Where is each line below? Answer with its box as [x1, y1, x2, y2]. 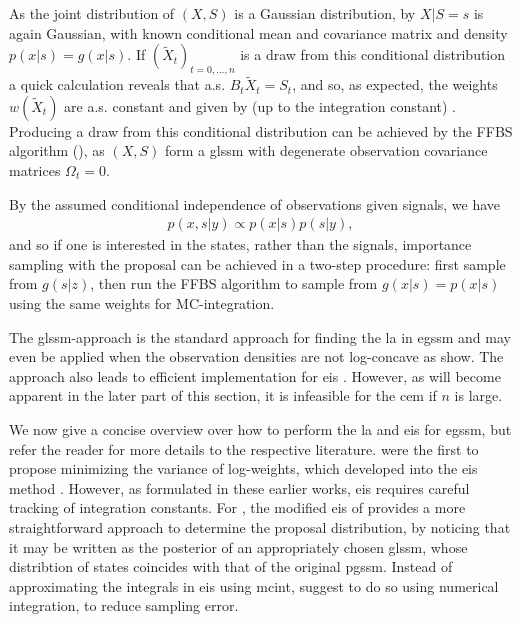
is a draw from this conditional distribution [240, 44, 506, 65]
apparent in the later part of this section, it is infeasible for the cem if [9, 385, 437, 406]
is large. [454, 385, 503, 406]
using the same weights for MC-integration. [9, 292, 275, 313]
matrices [9, 159, 61, 180]
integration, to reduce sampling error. [9, 595, 239, 616]
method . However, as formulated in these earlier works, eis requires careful [9, 477, 470, 498]
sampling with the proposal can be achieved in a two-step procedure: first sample [9, 253, 506, 274]
